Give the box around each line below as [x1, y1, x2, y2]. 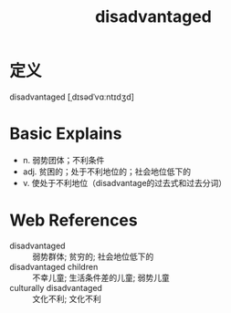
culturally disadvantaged [9, 282, 103, 293]
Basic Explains [9, 123, 122, 144]
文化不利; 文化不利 [32, 293, 102, 304]
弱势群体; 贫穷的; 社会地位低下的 [32, 251, 154, 262]
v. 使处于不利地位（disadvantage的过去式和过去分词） [22, 177, 227, 188]
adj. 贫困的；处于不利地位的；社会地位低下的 [22, 166, 192, 177]
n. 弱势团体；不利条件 [22, 154, 105, 165]
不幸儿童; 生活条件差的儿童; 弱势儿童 [32, 272, 171, 283]
